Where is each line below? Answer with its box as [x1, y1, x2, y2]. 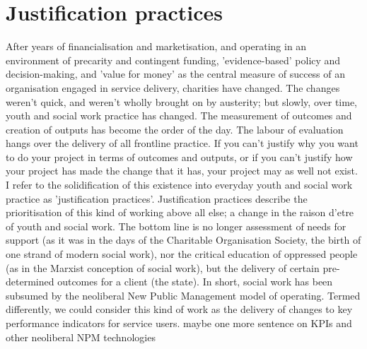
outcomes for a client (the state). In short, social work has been [57, 274, 333, 289]
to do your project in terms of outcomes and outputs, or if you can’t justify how [6, 149, 353, 164]
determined [6, 274, 54, 289]
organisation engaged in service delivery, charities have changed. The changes [6, 80, 340, 95]
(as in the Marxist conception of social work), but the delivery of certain [6, 260, 320, 275]
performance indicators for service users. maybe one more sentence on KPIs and [6, 316, 352, 330]
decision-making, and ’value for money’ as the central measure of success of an [6, 66, 346, 81]
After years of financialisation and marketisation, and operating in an [6, 39, 307, 54]
